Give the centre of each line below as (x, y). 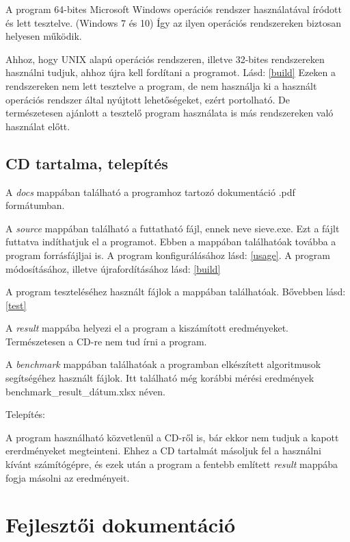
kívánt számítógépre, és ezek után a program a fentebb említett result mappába (172, 464)
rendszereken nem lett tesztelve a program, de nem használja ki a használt (161, 85)
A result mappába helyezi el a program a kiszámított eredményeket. (147, 328)
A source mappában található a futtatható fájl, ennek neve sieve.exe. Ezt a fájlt (173, 228)
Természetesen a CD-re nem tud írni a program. (106, 341)
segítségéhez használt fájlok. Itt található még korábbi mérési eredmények (160, 378)
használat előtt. (38, 126)
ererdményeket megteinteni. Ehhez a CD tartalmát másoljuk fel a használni (163, 451)
